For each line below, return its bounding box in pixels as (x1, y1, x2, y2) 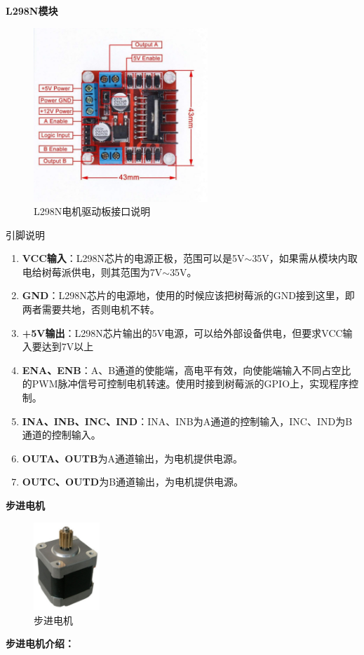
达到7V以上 (41, 339, 94, 354)
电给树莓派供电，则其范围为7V (22, 264, 163, 279)
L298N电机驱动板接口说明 (34, 204, 151, 219)
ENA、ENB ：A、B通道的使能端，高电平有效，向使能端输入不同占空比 (22, 362, 351, 377)
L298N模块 (6, 4, 58, 18)
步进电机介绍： (6, 636, 74, 651)
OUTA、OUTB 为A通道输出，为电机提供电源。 (22, 450, 243, 465)
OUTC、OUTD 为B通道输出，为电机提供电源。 (22, 474, 244, 489)
